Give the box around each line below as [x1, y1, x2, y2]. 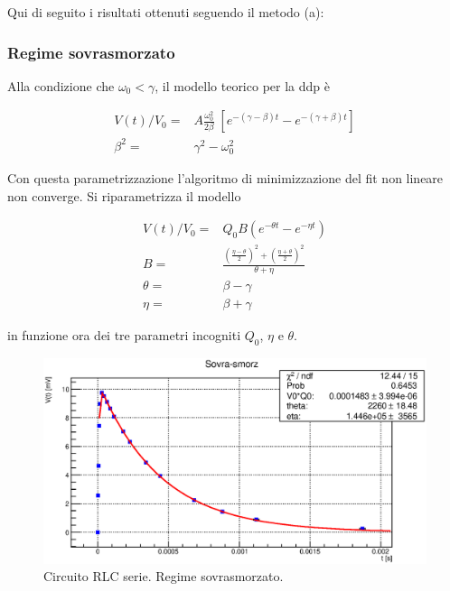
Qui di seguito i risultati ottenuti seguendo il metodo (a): [7, 3, 324, 21]
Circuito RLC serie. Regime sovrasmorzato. [43, 567, 284, 586]
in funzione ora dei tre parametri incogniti [7, 326, 241, 345]
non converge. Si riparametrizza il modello [7, 186, 241, 205]
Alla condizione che [7, 76, 115, 95]
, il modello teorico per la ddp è [155, 76, 330, 95]
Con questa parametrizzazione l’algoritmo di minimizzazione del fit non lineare [7, 169, 444, 188]
